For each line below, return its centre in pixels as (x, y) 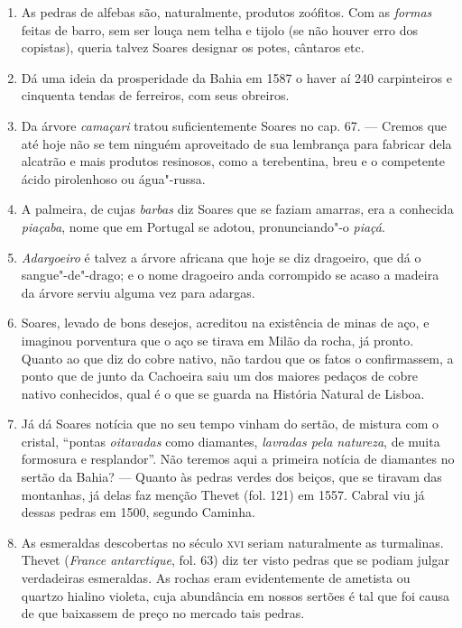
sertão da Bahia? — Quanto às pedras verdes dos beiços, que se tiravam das (231, 477)
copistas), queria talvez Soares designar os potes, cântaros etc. (193, 47)
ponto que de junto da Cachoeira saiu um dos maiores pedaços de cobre (219, 376)
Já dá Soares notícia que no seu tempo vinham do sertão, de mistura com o (230, 424)
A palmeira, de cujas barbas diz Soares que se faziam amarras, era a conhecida (237, 209)
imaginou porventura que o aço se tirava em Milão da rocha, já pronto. (217, 340)
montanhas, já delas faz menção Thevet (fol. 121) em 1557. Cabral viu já (223, 494)
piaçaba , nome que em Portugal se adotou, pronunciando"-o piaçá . (203, 226)
